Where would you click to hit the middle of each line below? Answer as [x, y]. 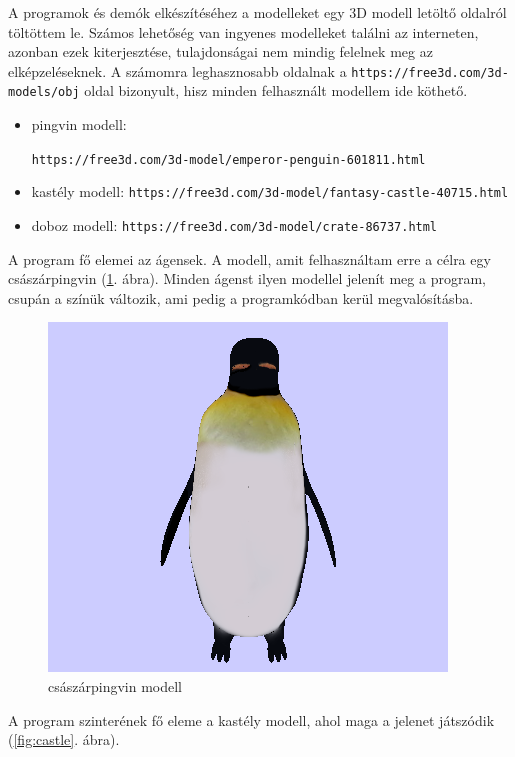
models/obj [44, 92]
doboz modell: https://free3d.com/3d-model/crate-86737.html [234, 225]
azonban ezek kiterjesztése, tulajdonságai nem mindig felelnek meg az [220, 51]
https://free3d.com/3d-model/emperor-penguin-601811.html [228, 159]
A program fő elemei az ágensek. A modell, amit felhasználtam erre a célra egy [249, 258]
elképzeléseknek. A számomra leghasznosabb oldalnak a [177, 70]
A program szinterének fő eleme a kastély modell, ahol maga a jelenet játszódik [251, 719]
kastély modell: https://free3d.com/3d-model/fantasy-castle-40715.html [270, 191]
